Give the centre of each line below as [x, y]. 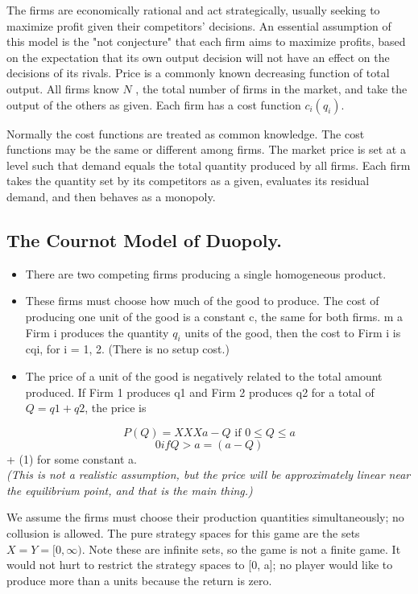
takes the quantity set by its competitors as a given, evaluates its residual [188, 181]
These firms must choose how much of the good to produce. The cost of [202, 301]
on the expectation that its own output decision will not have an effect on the [198, 57]
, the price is [116, 408]
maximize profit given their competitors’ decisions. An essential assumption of [199, 25]
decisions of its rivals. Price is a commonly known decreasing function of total [198, 73]
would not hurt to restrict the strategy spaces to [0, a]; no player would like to [200, 565]
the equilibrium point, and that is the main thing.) [130, 490]
